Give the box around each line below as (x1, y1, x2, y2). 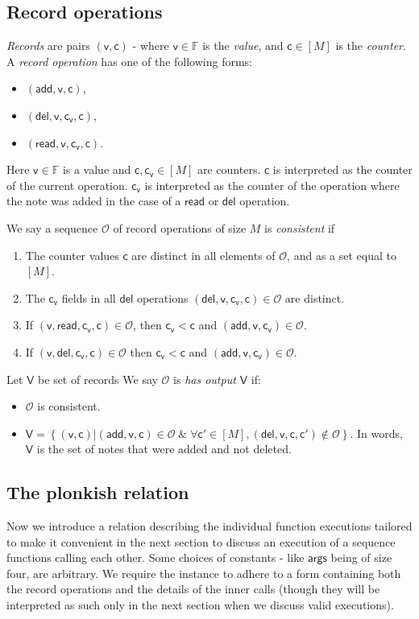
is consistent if (264, 219, 335, 236)
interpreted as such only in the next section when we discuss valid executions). (6, 596, 394, 613)
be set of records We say (38, 370, 158, 387)
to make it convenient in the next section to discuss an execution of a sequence (6, 533, 396, 550)
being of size (330, 549, 392, 566)
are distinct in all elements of (131, 246, 276, 263)
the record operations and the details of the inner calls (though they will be (6, 580, 380, 597)
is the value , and (202, 37, 284, 54)
